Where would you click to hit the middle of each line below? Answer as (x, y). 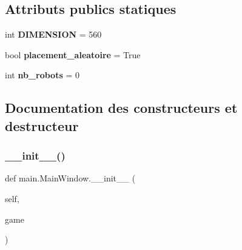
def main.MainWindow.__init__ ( (70, 178)
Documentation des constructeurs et (121, 108)
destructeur (42, 125)
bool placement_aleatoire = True (73, 54)
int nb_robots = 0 (42, 75)
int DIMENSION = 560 (53, 34)
